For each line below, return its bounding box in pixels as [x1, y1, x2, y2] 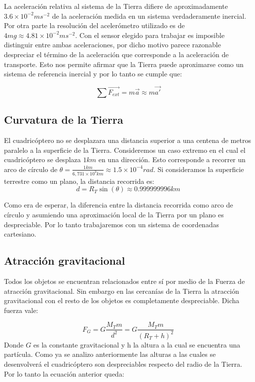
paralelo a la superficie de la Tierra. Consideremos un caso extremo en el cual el [4, 144, 246, 155]
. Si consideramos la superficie [153, 164, 244, 174]
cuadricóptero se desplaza [4, 154, 81, 165]
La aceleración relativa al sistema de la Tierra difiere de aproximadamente [4, 1, 228, 11]
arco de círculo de [4, 164, 58, 174]
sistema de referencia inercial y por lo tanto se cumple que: [4, 69, 182, 79]
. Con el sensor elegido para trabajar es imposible [75, 30, 225, 40]
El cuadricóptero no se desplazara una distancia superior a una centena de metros [4, 135, 251, 145]
